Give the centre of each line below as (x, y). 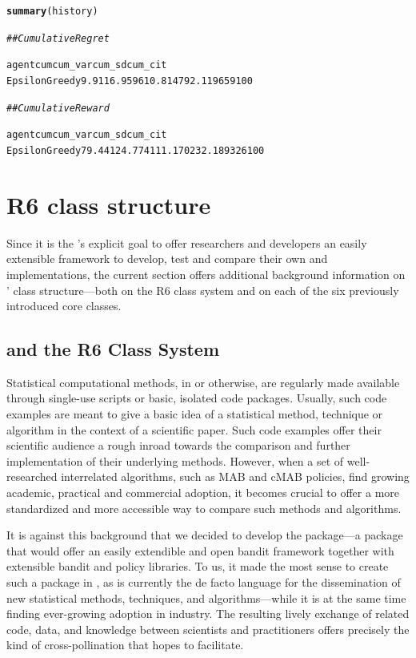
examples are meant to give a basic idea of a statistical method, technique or (195, 414)
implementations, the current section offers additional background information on (206, 274)
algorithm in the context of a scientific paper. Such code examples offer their (194, 429)
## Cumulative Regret (58, 38)
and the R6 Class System (113, 349)
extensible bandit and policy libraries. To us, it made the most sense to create (198, 566)
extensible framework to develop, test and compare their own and (167, 258)
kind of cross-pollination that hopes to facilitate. (125, 645)
